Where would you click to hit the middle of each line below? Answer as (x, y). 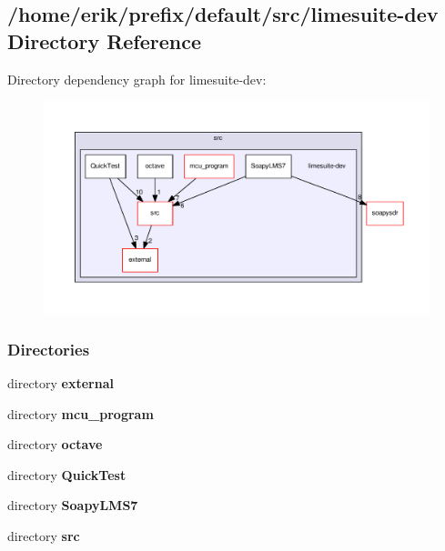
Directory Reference (105, 40)
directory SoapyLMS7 (73, 505)
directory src (44, 535)
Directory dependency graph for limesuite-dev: (137, 79)
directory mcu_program (81, 413)
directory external (61, 382)
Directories (49, 349)
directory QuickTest (67, 474)
